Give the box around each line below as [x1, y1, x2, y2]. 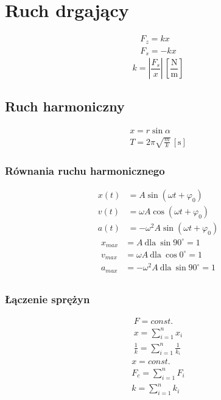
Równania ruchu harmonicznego [5, 163, 165, 178]
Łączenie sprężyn [5, 291, 90, 306]
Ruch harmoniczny [5, 97, 125, 116]
